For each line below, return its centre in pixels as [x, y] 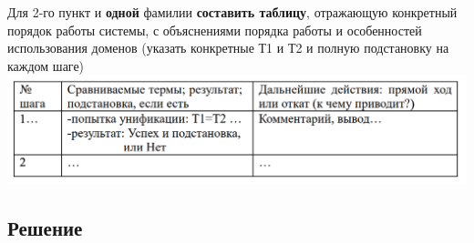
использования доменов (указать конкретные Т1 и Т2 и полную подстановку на [228, 48]
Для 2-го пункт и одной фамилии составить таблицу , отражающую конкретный [232, 12]
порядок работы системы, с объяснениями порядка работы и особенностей [215, 30]
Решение [45, 227]
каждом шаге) [46, 65]
